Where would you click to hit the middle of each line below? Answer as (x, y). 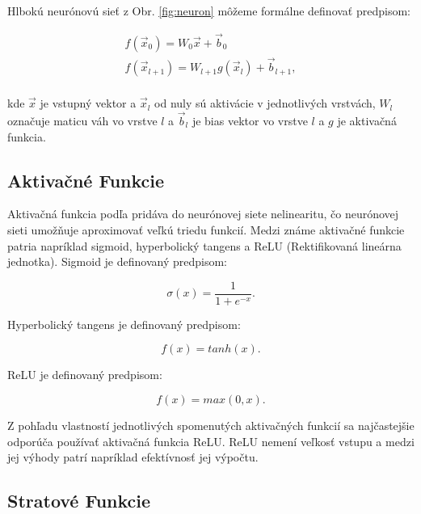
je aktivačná (367, 120)
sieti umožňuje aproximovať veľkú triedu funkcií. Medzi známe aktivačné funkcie (206, 229)
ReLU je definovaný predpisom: (85, 375)
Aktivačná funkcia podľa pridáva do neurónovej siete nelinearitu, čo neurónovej (203, 214)
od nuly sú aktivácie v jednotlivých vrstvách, (265, 103)
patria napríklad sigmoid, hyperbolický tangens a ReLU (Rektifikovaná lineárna (204, 245)
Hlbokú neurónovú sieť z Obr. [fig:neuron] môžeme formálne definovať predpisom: (209, 11)
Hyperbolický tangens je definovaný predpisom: (124, 324)
